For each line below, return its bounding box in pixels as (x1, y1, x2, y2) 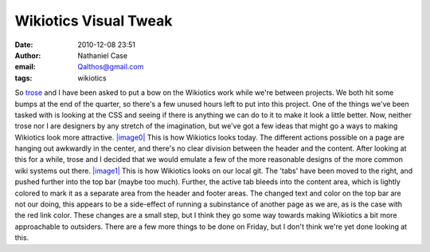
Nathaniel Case (77, 50, 127, 60)
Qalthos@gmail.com (77, 62, 144, 72)
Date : (14, 40, 33, 49)
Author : (14, 50, 41, 60)
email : (14, 62, 36, 72)
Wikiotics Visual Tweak (14, 12, 173, 30)
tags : (14, 73, 33, 83)
